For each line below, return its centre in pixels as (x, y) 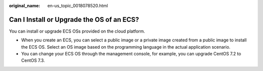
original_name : (25, 6)
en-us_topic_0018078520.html (78, 6)
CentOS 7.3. (33, 60)
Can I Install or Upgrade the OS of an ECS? (74, 19)
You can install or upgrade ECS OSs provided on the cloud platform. (77, 31)
